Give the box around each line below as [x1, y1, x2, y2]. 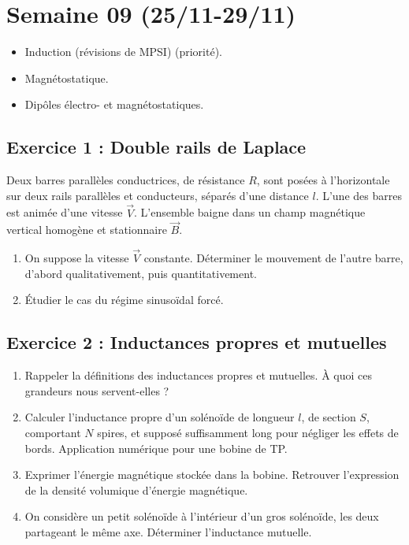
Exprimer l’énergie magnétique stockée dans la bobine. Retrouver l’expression [24, 466, 400, 483]
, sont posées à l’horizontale [256, 172, 390, 188]
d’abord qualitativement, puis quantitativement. [24, 265, 257, 281]
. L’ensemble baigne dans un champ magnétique [134, 204, 366, 221]
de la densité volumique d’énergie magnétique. [24, 481, 248, 498]
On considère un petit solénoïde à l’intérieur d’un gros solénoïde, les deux [24, 508, 379, 525]
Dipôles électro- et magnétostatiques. [24, 96, 204, 113]
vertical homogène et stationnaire [6, 221, 167, 238]
